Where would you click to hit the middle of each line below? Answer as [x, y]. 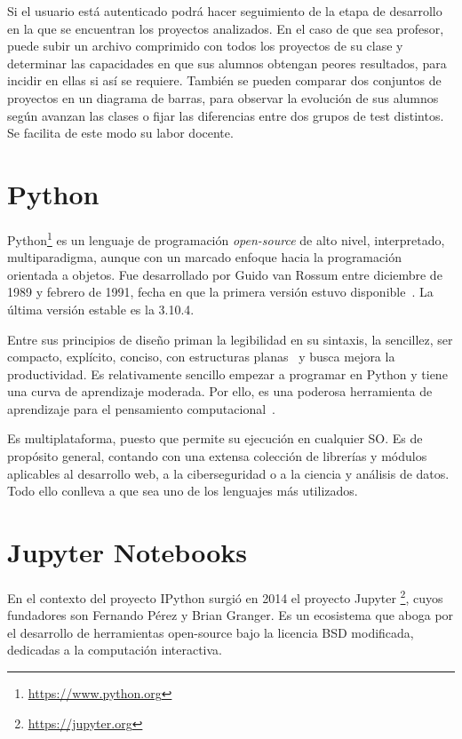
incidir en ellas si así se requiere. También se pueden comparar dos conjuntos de [224, 80]
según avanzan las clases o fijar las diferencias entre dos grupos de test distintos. [226, 115]
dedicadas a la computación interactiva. [115, 650]
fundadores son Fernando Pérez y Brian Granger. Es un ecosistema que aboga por [231, 615]
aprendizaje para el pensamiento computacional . [141, 408]
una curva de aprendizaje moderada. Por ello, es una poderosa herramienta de [220, 391]
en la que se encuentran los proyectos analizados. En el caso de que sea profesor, [226, 28]
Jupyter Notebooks [127, 552]
